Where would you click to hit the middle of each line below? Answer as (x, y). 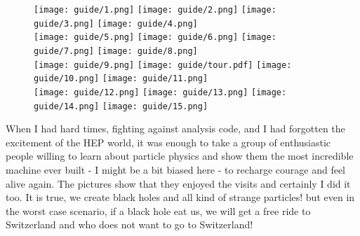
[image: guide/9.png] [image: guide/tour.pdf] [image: (163, 65)
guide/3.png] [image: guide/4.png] (116, 23)
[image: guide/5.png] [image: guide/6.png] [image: (155, 37)
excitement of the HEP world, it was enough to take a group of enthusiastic (168, 142)
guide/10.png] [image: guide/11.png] (121, 79)
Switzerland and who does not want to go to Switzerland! (129, 224)
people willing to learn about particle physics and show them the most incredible (180, 156)
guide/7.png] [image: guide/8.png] (116, 51)
